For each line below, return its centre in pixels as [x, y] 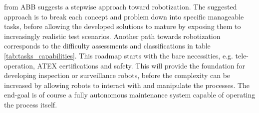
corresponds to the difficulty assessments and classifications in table [107, 46]
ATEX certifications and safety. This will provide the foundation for [141, 65]
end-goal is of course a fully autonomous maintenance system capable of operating [130, 95]
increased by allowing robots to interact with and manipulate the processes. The [127, 85]
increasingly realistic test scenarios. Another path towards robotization [112, 36]
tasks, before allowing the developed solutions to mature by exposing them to [123, 26]
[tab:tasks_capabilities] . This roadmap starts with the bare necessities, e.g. [119, 55]
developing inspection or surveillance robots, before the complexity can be [117, 75]
